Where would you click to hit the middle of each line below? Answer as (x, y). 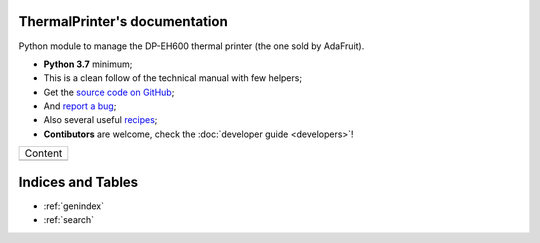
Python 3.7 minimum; (88, 64)
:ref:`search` (69, 220)
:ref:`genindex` (74, 206)
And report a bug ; (80, 106)
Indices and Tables (78, 181)
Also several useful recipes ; (100, 120)
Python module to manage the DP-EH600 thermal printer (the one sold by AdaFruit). (191, 46)
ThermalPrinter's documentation (123, 21)
